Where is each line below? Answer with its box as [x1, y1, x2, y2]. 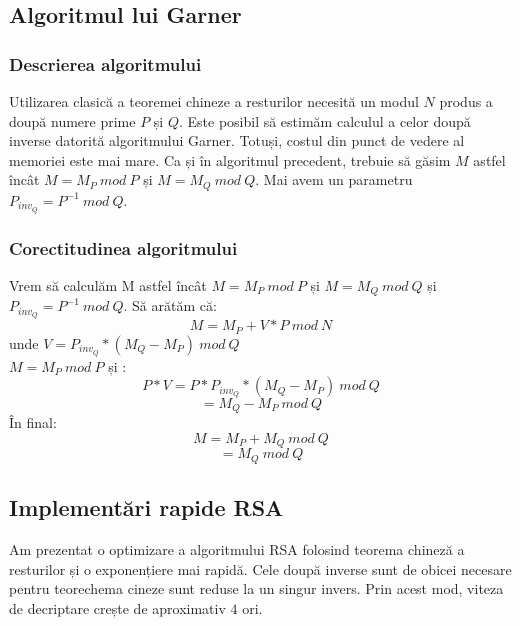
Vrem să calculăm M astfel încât [9, 274, 207, 295]
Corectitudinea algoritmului [9, 235, 238, 260]
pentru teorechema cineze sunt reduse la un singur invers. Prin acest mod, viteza [9, 578, 504, 599]
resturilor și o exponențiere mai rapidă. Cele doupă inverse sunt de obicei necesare [9, 558, 512, 579]
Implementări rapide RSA [9, 492, 284, 523]
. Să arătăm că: [123, 295, 217, 316]
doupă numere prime [9, 110, 136, 131]
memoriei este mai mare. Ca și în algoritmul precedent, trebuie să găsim [9, 149, 451, 170]
